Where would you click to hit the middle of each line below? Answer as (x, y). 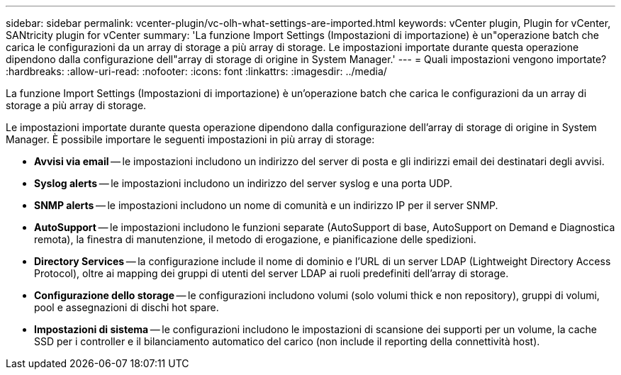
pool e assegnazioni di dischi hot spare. (127, 307)
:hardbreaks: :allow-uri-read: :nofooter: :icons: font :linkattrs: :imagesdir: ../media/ (196, 71)
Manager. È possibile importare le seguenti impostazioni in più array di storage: (190, 139)
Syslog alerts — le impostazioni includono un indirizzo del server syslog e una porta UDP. (244, 183)
